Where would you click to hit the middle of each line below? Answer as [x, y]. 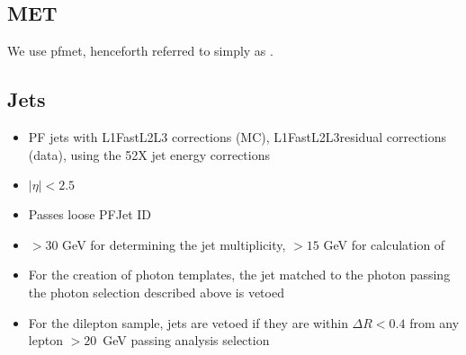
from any [435, 322]
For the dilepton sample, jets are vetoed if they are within [188, 322]
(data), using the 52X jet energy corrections [149, 154]
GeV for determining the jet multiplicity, [174, 244]
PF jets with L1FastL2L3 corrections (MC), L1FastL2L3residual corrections [237, 137]
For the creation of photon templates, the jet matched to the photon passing [239, 275]
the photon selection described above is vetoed [156, 292]
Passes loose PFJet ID [90, 214]
